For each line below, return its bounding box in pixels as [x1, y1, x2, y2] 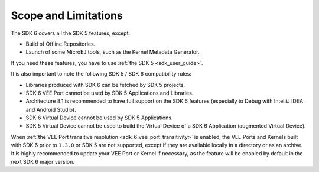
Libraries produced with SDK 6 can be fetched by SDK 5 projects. [25, 81, 185, 88]
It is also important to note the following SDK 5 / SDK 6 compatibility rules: [11, 70, 192, 77]
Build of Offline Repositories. [25, 40, 96, 47]
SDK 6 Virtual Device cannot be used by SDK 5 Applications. [25, 114, 173, 121]
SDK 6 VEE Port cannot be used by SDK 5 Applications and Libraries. [25, 89, 194, 96]
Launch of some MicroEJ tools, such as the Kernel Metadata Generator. [25, 48, 200, 56]
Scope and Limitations [11, 9, 123, 22]
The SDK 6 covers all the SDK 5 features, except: [11, 30, 131, 37]
